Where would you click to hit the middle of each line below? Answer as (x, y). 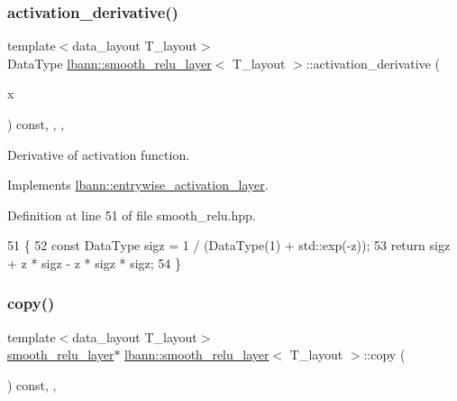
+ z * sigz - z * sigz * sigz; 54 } (95, 262)
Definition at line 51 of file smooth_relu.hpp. (132, 214)
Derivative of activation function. (99, 154)
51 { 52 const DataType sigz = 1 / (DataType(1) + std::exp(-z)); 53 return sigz (229, 245)
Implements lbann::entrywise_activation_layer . (138, 185)
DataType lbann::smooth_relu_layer (110, 63)
